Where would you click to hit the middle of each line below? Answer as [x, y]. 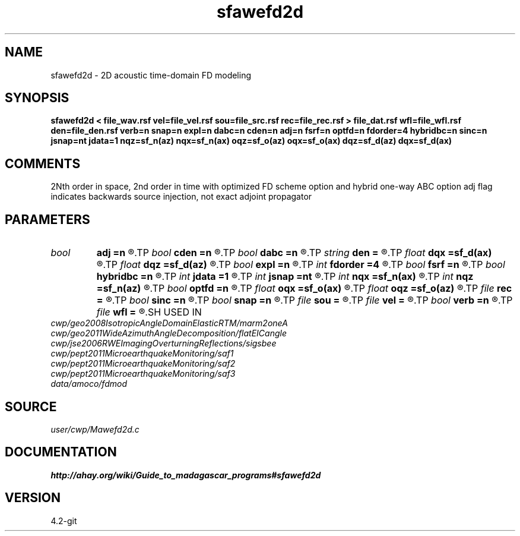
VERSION [33, 498]
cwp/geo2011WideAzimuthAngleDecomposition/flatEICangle [169, 333]
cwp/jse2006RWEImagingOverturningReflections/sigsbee [164, 343]
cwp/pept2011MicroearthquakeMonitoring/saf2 [143, 364]
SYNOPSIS [37, 98]
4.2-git [64, 521]
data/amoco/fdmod [89, 384]
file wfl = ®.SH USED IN [149, 312]
